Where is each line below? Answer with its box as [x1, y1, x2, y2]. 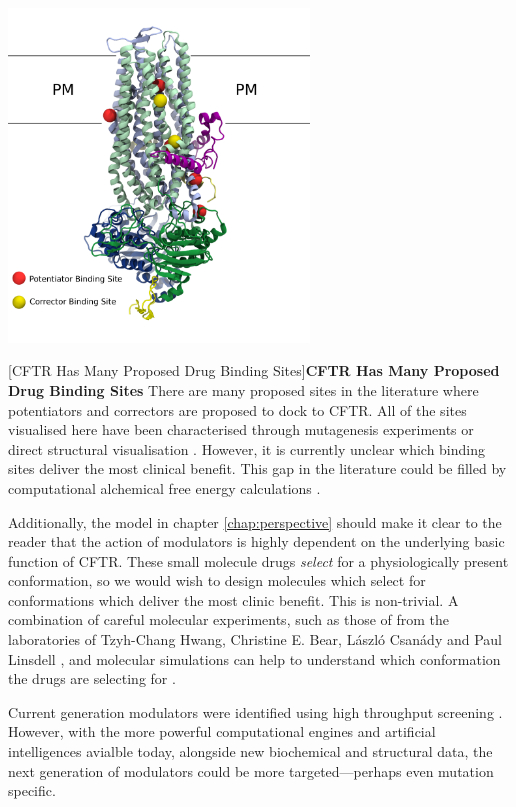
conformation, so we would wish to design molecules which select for [8, 570, 426, 591]
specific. [8, 780, 56, 801]
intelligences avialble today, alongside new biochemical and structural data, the [8, 741, 493, 762]
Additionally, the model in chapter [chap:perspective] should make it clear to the [8, 511, 502, 532]
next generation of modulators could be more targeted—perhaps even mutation [8, 760, 494, 781]
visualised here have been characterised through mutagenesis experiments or [8, 419, 474, 440]
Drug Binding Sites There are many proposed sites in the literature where [8, 379, 479, 400]
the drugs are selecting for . [8, 668, 176, 689]
